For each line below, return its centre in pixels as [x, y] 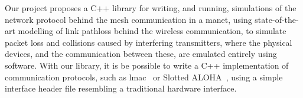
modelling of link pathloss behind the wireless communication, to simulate [152, 31]
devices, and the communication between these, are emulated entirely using [141, 54]
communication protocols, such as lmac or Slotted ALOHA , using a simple [144, 77]
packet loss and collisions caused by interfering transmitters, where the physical [149, 42]
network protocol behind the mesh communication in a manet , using [128, 19]
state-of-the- [277, 19]
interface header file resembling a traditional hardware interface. [121, 88]
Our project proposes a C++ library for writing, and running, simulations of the [151, 8]
